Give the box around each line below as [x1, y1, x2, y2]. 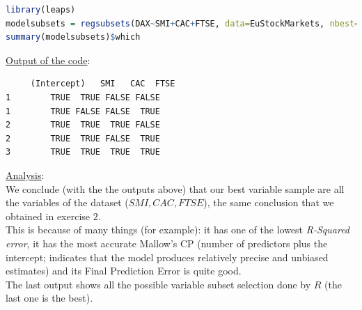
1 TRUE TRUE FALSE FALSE [6, 92, 160, 102]
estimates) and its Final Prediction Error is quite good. [6, 263, 242, 278]
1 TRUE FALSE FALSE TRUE [6, 106, 160, 116]
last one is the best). [6, 290, 93, 305]
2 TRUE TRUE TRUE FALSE [6, 120, 160, 130]
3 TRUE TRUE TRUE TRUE [6, 147, 160, 157]
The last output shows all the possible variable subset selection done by [6, 277, 311, 291]
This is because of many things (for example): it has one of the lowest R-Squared [6, 222, 350, 237]
